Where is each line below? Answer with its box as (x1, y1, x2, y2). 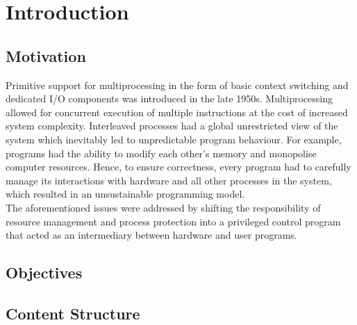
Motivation (6, 45, 86, 66)
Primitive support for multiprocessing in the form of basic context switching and (6, 77, 349, 92)
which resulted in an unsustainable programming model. (6, 187, 245, 201)
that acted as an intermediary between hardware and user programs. (6, 228, 297, 242)
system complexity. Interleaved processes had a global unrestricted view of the (6, 118, 338, 133)
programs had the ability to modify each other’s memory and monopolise (6, 145, 317, 160)
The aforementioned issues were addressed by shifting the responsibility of (6, 200, 321, 214)
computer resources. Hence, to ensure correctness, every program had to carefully (6, 159, 351, 174)
